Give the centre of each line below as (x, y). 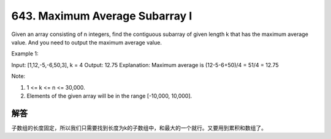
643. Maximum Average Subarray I (102, 16)
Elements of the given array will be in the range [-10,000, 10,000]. (109, 96)
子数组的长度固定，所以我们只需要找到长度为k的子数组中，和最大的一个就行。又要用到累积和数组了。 (139, 127)
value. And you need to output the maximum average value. (87, 42)
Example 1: (25, 54)
